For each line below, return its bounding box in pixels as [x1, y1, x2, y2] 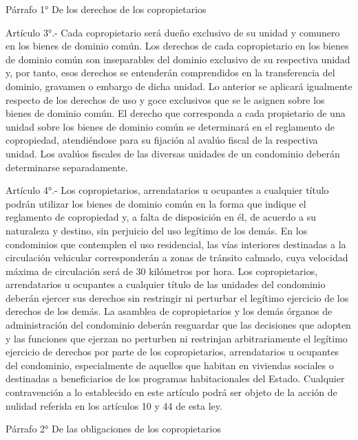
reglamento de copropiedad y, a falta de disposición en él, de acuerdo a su [6, 210, 317, 224]
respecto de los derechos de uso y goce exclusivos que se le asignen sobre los [6, 92, 325, 107]
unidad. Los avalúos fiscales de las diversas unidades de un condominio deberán [6, 146, 340, 160]
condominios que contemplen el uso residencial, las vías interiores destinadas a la [6, 236, 346, 251]
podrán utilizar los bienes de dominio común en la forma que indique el [6, 196, 306, 210]
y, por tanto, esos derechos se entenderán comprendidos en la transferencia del [6, 65, 335, 80]
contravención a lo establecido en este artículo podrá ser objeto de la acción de [6, 385, 337, 399]
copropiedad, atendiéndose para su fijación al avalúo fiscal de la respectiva [6, 133, 318, 147]
